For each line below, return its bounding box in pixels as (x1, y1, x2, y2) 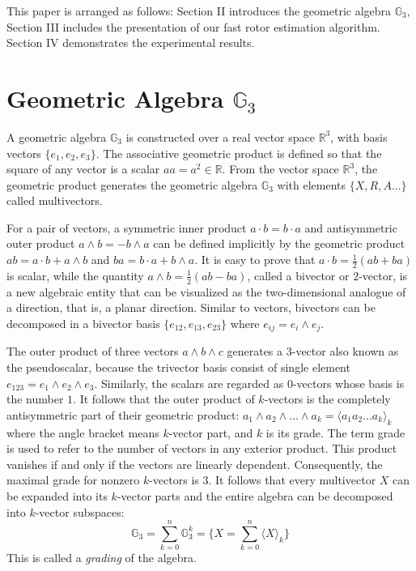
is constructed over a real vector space (125, 128, 315, 145)
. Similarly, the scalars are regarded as (94, 374, 284, 391)
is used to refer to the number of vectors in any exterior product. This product (6, 440, 397, 457)
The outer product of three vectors (6, 343, 179, 360)
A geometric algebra (6, 128, 107, 145)
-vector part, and (168, 424, 253, 441)
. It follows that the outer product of (73, 390, 255, 407)
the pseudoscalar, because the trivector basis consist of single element (6, 358, 350, 375)
